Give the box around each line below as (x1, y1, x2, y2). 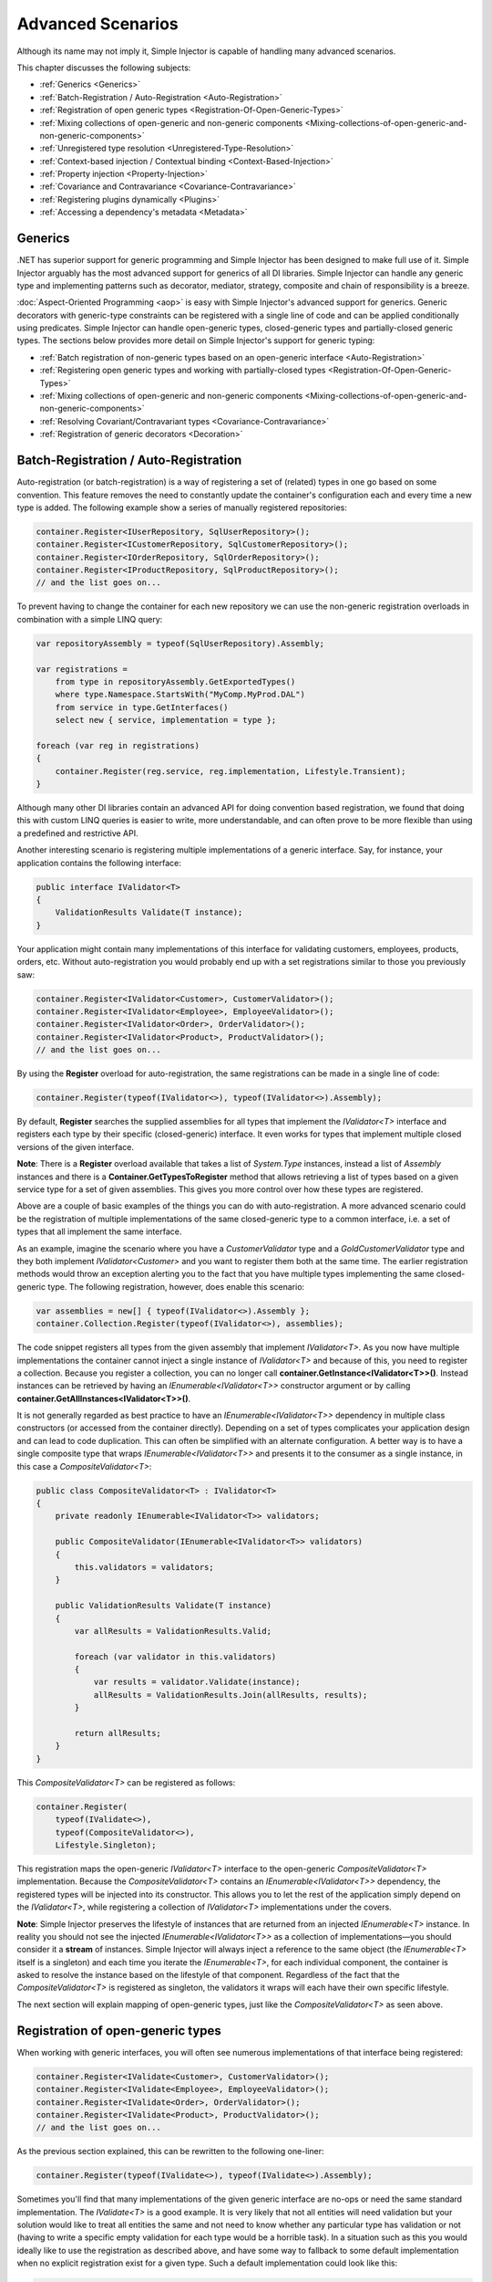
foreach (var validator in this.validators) (74, 1651, 277, 1661)
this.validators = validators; (74, 1562, 214, 1572)
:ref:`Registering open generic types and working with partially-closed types (39, 365, 326, 376)
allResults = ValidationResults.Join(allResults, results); (93, 1690, 368, 1700)
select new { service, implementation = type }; (55, 715, 277, 726)
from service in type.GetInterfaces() (55, 702, 229, 712)
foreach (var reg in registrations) (36, 740, 200, 750)
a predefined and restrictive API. (16, 827, 138, 839)
